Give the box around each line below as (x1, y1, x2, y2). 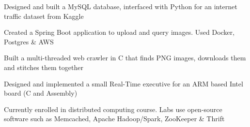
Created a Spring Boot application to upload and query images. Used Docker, (4, 27, 234, 37)
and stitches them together (4, 62, 83, 72)
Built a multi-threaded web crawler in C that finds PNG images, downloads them (4, 53, 246, 63)
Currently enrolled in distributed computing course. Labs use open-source (4, 104, 222, 114)
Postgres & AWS (4, 36, 54, 46)
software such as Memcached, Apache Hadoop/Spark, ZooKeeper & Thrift (4, 113, 225, 124)
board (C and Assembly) (4, 88, 78, 98)
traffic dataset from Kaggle (4, 11, 84, 21)
